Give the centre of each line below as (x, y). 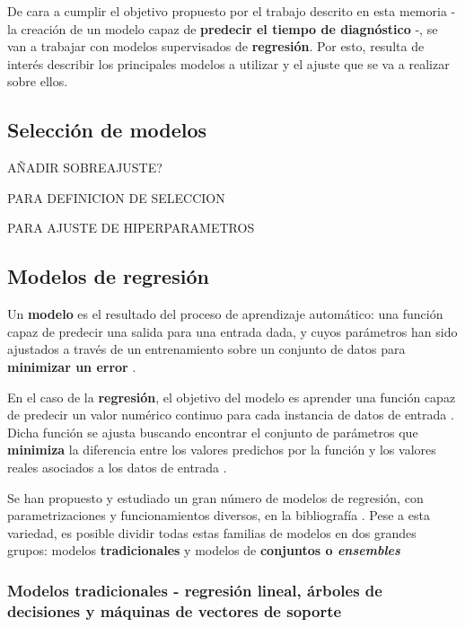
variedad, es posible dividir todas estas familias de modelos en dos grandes (212, 532)
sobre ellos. (38, 81)
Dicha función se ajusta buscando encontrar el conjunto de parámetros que (213, 432)
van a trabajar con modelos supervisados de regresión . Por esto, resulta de (216, 46)
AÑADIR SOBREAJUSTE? (85, 168)
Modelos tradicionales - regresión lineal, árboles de (195, 590)
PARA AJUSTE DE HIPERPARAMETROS (131, 228)
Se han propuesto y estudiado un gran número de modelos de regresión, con (215, 497)
